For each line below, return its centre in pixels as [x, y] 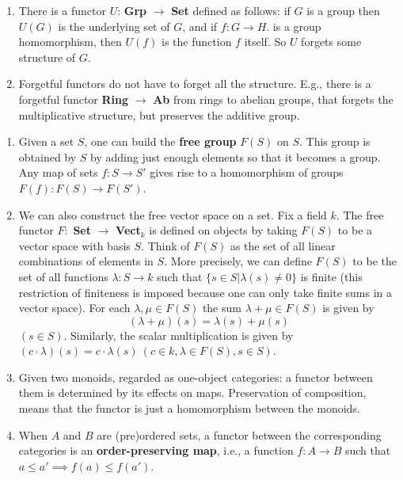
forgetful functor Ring [74, 99]
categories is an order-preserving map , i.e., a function [156, 450]
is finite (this [331, 276]
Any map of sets [58, 172]
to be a [355, 230]
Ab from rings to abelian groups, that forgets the [273, 99]
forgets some [331, 42]
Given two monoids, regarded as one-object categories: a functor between [196, 377]
